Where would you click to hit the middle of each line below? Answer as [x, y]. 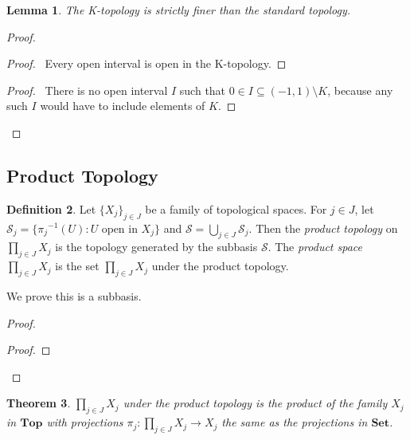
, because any [360, 90]
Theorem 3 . [39, 403]
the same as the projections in [295, 422]
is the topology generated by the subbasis [156, 247]
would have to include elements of [123, 106]
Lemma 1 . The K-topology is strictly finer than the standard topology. [179, 10]
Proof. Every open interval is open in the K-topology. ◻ [146, 63]
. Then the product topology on [323, 228]
